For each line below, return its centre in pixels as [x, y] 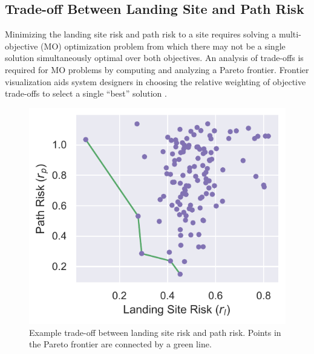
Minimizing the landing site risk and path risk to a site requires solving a [141, 34]
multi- [290, 34]
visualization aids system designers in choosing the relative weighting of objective [155, 81]
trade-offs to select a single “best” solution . [86, 93]
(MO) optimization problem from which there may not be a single [163, 46]
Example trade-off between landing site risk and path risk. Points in [155, 332]
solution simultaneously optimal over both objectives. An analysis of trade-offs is [154, 58]
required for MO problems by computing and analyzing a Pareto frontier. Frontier [157, 69]
